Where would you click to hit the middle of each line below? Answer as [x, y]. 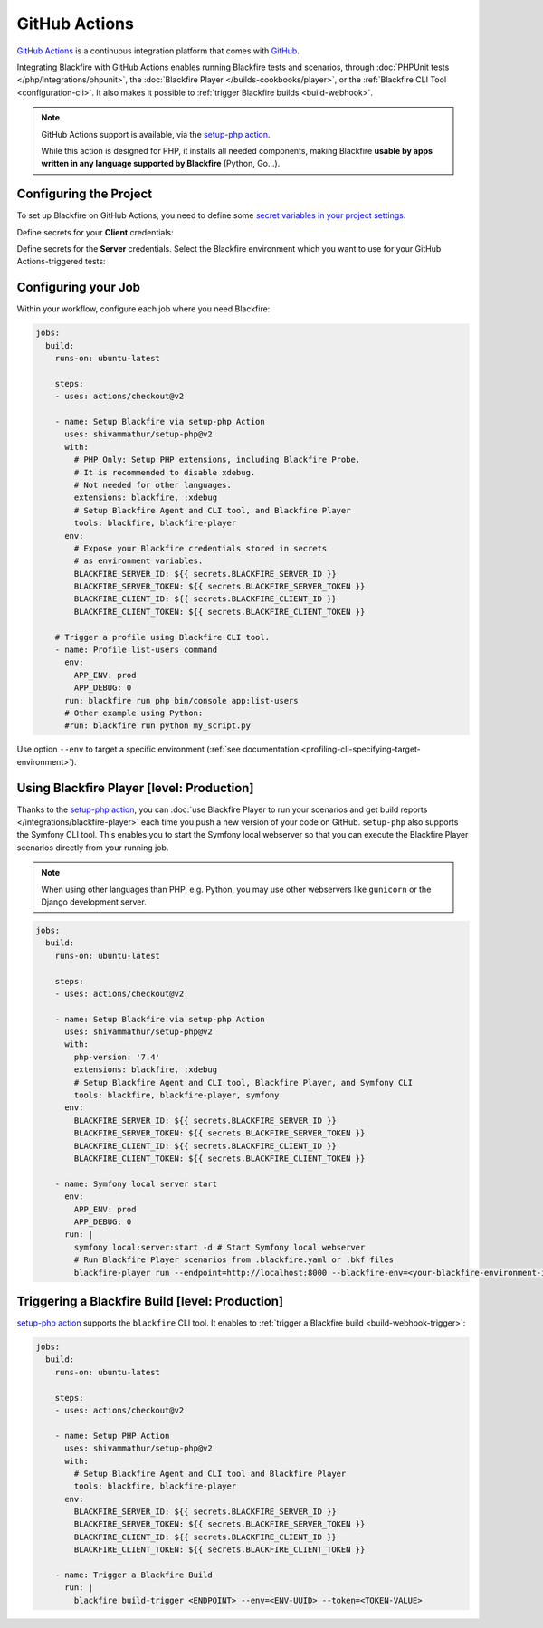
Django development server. [94, 902]
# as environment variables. [138, 561]
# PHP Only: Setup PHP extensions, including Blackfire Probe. [217, 460]
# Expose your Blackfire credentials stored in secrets [200, 548]
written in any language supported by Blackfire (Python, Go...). [161, 164]
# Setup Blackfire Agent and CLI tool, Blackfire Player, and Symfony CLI [243, 1082]
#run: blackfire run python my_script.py [157, 726]
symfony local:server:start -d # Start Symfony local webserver [219, 1247]
